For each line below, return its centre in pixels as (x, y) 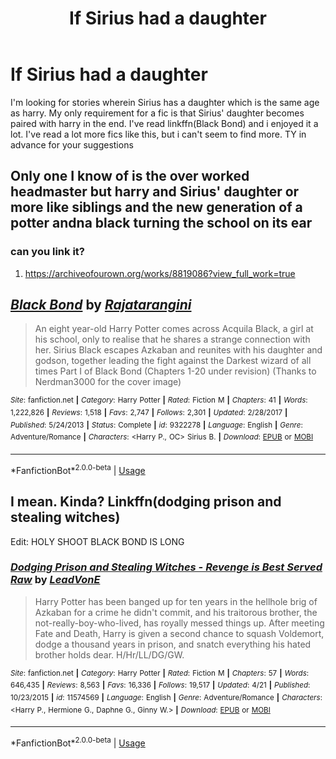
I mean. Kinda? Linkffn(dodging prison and (146, 502)
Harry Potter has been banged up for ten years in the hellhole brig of (176, 601)
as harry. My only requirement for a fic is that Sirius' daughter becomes (157, 113)
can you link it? (47, 252)
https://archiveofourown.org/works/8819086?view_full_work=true (160, 273)
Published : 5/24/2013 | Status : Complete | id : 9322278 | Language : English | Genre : (156, 425)
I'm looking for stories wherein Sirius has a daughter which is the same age (165, 102)
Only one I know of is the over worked (130, 176)
